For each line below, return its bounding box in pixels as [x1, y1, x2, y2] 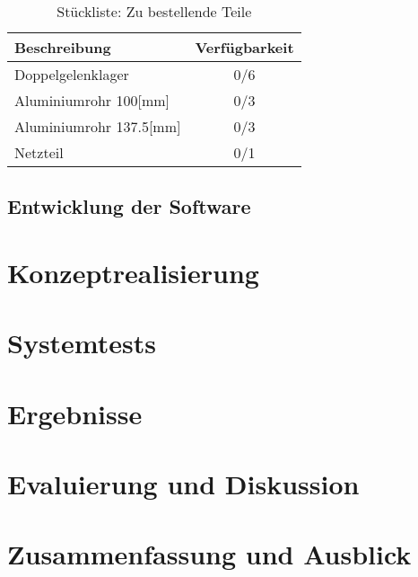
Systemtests [7, 324, 157, 361]
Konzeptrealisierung [7, 253, 259, 290]
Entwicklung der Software [7, 192, 251, 220]
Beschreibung [14, 37, 111, 58]
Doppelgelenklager [14, 64, 129, 84]
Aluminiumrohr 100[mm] [14, 90, 170, 111]
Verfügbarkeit [195, 37, 294, 58]
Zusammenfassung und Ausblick [7, 536, 412, 573]
